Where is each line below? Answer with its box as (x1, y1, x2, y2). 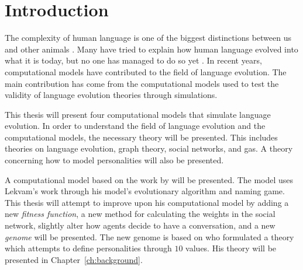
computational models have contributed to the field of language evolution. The (5, 65, 287, 78)
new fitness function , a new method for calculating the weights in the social (5, 208, 276, 220)
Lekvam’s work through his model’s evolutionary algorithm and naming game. (5, 185, 285, 197)
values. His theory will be (185, 242, 277, 254)
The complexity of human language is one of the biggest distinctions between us (5, 31, 291, 44)
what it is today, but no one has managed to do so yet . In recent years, (5, 54, 262, 66)
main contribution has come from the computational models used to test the (5, 77, 279, 89)
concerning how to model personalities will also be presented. (5, 154, 224, 166)
